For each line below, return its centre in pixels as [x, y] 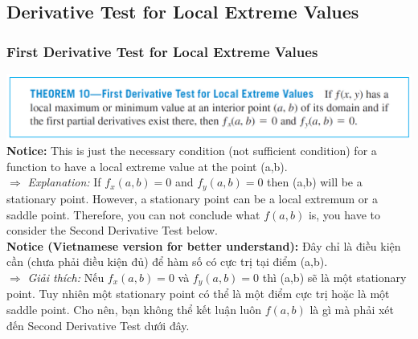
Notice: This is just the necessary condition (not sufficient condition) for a [192, 151]
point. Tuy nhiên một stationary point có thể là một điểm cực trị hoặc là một [198, 294]
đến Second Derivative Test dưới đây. [98, 325]
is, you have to [344, 214]
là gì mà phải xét [352, 309]
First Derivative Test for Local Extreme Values [162, 51]
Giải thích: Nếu [66, 277]
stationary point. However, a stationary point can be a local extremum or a [192, 198]
